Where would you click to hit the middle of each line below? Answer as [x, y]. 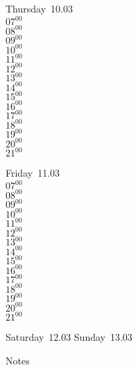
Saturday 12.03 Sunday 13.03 [69, 337]
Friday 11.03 [33, 173]
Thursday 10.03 [39, 8]
